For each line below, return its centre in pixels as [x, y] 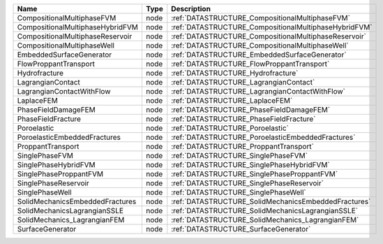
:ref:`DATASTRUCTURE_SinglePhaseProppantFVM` [255, 174]
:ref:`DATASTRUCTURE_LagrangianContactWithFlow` [258, 91]
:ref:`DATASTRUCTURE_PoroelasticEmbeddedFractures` [263, 137]
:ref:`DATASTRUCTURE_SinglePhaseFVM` [240, 156]
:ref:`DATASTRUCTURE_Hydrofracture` [235, 73]
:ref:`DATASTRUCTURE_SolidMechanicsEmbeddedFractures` [271, 201]
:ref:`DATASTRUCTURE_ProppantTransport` [242, 146]
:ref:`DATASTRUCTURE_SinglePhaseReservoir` [248, 183]
